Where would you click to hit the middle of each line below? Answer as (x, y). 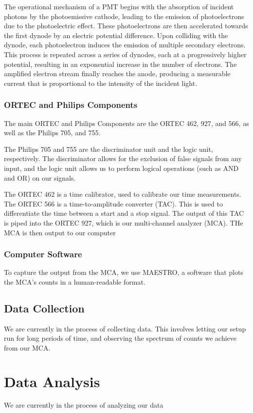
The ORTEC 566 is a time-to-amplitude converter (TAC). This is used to (113, 203)
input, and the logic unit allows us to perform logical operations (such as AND (121, 168)
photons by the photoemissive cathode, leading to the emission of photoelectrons (124, 16)
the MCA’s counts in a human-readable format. (75, 281)
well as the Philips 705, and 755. (52, 133)
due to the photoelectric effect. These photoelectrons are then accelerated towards (126, 26)
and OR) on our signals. (40, 177)
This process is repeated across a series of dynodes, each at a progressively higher (125, 54)
